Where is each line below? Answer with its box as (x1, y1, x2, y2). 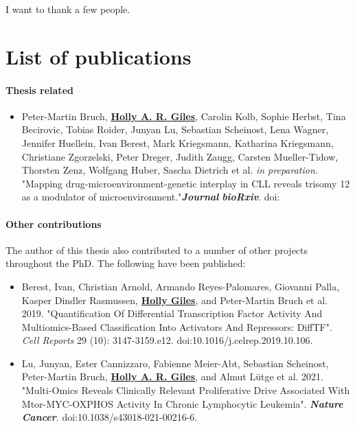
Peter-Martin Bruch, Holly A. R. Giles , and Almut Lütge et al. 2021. (21, 369, 323, 384)
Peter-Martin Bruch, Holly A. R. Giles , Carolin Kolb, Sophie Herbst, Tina (21, 108, 346, 123)
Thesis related (5, 82, 73, 97)
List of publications (5, 42, 192, 70)
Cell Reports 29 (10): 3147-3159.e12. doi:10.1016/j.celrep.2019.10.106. (21, 333, 313, 347)
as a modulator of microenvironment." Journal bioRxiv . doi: (21, 189, 280, 204)
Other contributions (5, 216, 102, 231)
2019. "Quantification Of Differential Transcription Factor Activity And (21, 306, 323, 321)
